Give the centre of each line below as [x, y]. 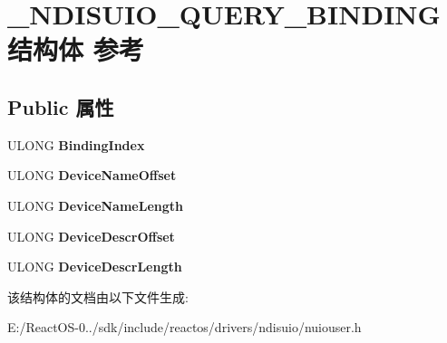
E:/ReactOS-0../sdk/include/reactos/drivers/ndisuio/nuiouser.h [185, 327]
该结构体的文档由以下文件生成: [98, 296]
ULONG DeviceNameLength [96, 205]
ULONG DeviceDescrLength [95, 267]
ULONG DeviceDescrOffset [91, 236]
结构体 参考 [76, 49]
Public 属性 [61, 106]
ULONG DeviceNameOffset [92, 175]
